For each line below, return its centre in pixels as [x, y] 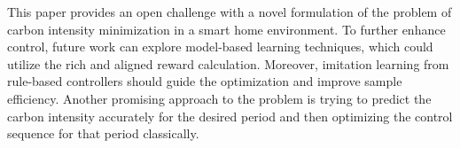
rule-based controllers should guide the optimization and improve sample [205, 81]
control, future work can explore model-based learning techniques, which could [220, 47]
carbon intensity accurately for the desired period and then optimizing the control [230, 116]
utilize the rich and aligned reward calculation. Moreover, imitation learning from [228, 63]
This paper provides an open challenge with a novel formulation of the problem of [230, 12]
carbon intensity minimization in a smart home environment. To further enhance [226, 29]
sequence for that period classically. [103, 133]
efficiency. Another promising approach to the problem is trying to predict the [219, 98]
